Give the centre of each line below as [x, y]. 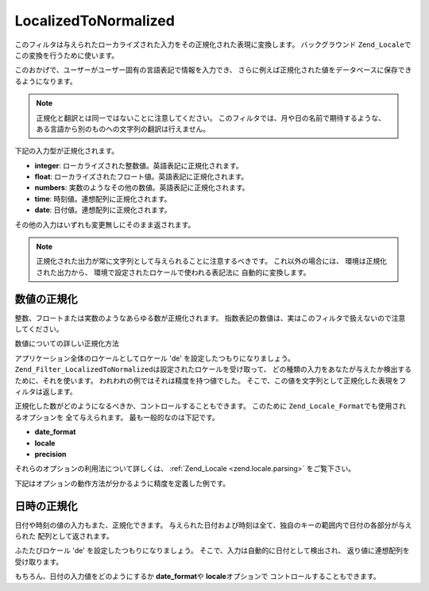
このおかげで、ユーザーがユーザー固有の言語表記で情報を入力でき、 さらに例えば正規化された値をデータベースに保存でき [213, 70]
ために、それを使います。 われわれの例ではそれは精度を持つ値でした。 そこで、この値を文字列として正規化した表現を [207, 380]
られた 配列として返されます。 [64, 536]
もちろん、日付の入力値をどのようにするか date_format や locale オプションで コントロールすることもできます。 [197, 577]
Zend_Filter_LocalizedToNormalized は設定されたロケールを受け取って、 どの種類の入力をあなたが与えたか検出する [213, 369]
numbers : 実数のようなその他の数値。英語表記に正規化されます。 [142, 187]
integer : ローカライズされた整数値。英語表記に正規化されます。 [139, 165]
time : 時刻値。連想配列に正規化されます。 [103, 199]
